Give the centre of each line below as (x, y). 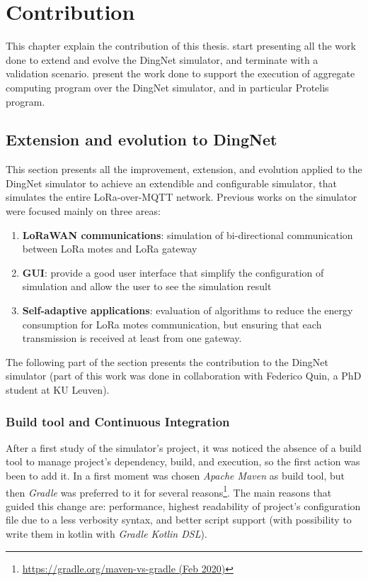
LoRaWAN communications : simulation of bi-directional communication (188, 234)
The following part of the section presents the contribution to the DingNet (167, 361)
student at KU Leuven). (58, 390)
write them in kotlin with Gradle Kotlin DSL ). (107, 534)
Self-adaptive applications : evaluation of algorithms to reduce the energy (188, 310)
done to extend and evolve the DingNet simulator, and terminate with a (162, 59)
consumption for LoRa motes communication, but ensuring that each (172, 324)
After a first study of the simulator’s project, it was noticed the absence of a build (184, 447)
